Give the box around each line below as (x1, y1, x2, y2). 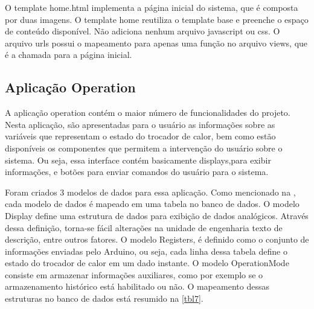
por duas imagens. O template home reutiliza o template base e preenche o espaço (5, 13, 309, 25)
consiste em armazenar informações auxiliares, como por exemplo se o (5, 268, 263, 281)
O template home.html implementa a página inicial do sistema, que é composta (5, 1, 298, 13)
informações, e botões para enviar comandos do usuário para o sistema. (5, 165, 269, 178)
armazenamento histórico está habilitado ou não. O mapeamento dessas (5, 280, 269, 293)
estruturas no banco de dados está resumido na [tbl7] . (5, 292, 203, 305)
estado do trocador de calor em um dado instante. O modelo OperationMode (5, 256, 289, 269)
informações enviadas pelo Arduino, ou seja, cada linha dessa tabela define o (5, 244, 287, 257)
